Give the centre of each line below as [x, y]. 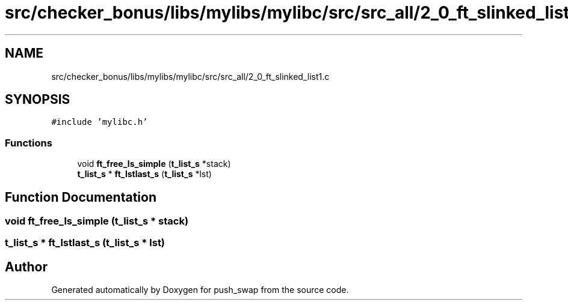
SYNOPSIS [38, 100]
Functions [29, 143]
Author [26, 267]
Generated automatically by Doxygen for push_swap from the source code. [200, 290]
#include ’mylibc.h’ [100, 122]
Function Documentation [81, 197]
